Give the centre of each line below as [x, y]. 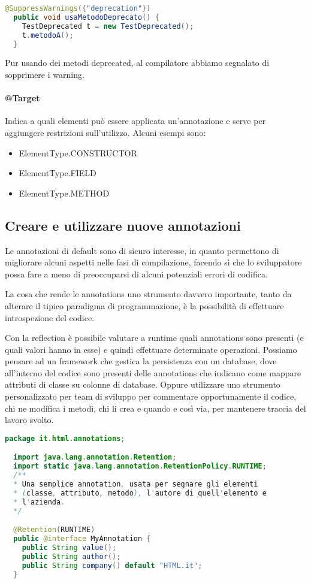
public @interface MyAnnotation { [82, 539]
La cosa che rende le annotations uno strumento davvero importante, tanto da [148, 294]
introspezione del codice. [50, 317]
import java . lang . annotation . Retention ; [95, 457]
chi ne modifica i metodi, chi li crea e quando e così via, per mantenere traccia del [155, 408]
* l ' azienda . [39, 502]
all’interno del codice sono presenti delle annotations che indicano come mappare [153, 372]
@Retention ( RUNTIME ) [54, 530]
